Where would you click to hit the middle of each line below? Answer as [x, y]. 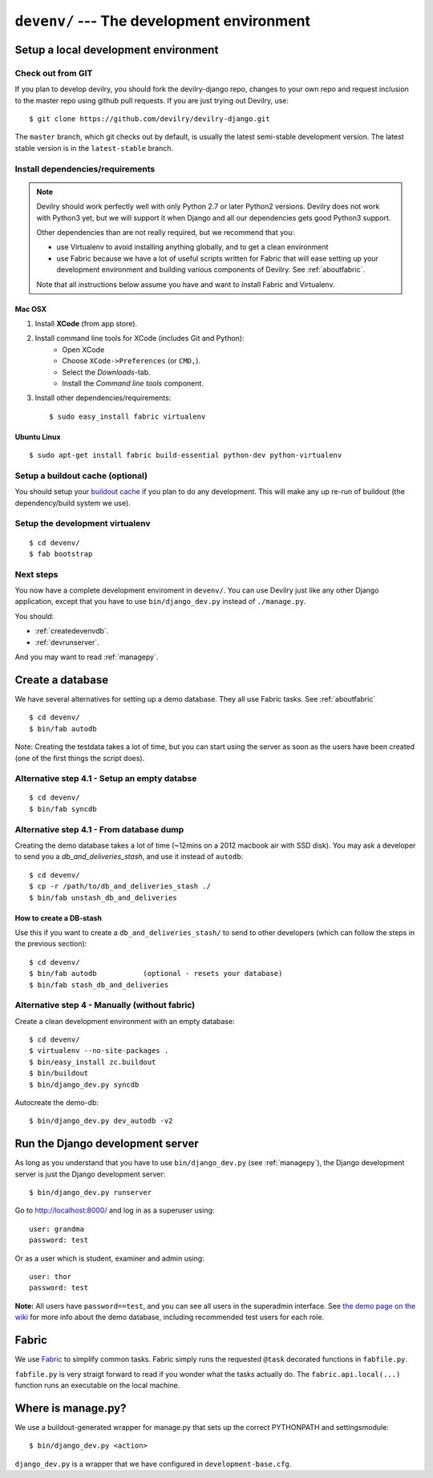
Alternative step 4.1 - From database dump [99, 829]
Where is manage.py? [71, 1408]
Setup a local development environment [117, 49]
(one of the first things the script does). [80, 758]
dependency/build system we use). [73, 503]
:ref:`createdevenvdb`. [72, 631]
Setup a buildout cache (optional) [81, 476]
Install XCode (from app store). [86, 323]
